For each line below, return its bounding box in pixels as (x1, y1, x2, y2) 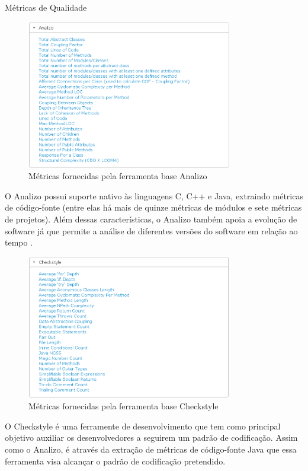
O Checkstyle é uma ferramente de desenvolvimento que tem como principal (5, 419, 281, 432)
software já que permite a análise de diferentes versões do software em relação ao (5, 224, 298, 237)
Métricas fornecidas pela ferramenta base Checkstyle (28, 400, 219, 412)
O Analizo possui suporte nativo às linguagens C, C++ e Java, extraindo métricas (5, 189, 303, 202)
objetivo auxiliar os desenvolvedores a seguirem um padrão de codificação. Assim (5, 431, 298, 444)
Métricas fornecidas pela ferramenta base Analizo (28, 170, 207, 182)
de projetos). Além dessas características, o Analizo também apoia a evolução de (5, 213, 297, 225)
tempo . (5, 236, 33, 249)
